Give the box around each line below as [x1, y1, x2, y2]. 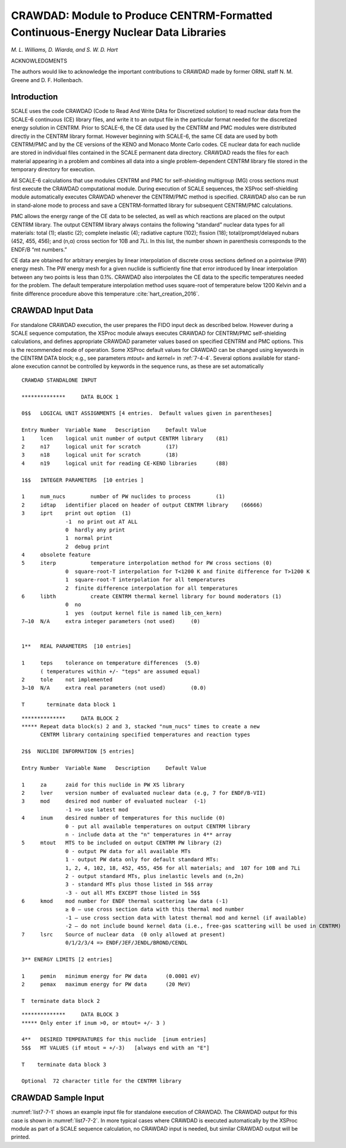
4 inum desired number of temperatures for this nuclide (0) [21, 814, 225, 822]
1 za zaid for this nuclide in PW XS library [21, 781, 185, 788]
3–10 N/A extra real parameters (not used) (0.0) [21, 684, 207, 691]
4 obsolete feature [21, 552, 91, 558]
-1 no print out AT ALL [65, 518, 138, 525]
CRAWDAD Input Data [11, 306, 93, 316]
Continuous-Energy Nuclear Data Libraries [11, 26, 227, 39]
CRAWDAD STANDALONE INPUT [21, 376, 97, 383]
